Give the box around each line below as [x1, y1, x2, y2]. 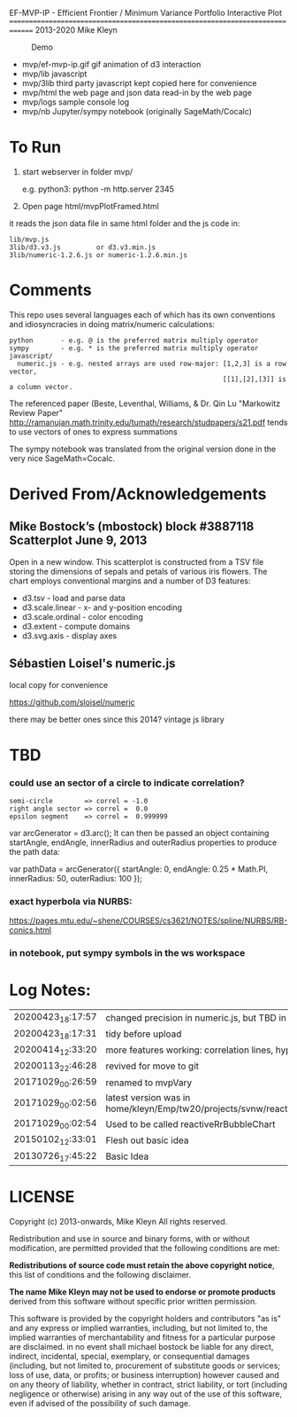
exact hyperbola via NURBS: [9, 896, 133, 908]
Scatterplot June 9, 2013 [9, 533, 148, 548]
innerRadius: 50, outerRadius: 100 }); [9, 873, 143, 884]
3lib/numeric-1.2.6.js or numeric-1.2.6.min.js [9, 250, 188, 260]
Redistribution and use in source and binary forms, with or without [9, 1233, 250, 1244]
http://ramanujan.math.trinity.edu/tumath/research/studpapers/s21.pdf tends [9, 417, 288, 427]
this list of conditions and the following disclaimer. [9, 1269, 192, 1280]
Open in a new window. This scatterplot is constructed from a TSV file [9, 556, 264, 567]
